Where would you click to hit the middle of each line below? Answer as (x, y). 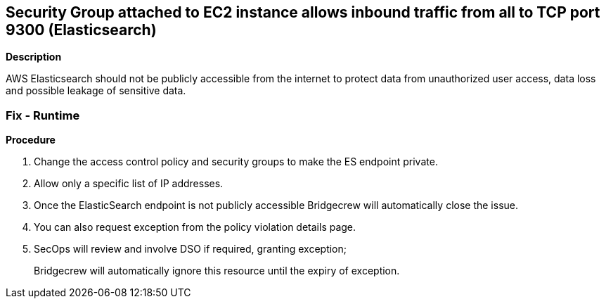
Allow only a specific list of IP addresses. (129, 184)
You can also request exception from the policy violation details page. (195, 227)
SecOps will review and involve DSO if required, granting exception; (190, 249)
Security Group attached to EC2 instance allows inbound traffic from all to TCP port (303, 12)
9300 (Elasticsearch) (81, 30)
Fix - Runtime (43, 115)
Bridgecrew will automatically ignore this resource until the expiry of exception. (217, 271)
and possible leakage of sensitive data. (96, 91)
